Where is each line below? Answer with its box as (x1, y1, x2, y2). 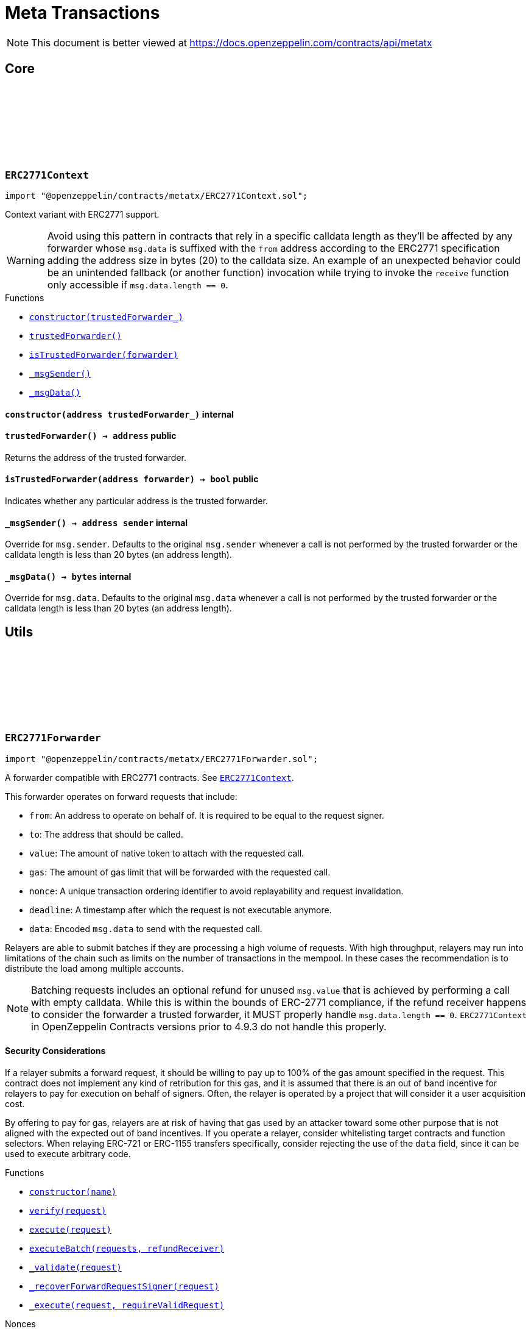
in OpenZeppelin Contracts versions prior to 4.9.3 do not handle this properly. (31, 1020, 387, 1033)
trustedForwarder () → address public (5, 430, 177, 441)
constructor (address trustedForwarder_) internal (5, 408, 234, 419)
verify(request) (29, 1205, 107, 1216)
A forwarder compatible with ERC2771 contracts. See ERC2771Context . (5, 772, 294, 783)
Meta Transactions (5, 2, 160, 23)
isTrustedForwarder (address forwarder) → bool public (5, 474, 259, 485)
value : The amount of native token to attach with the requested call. (29, 847, 304, 858)
